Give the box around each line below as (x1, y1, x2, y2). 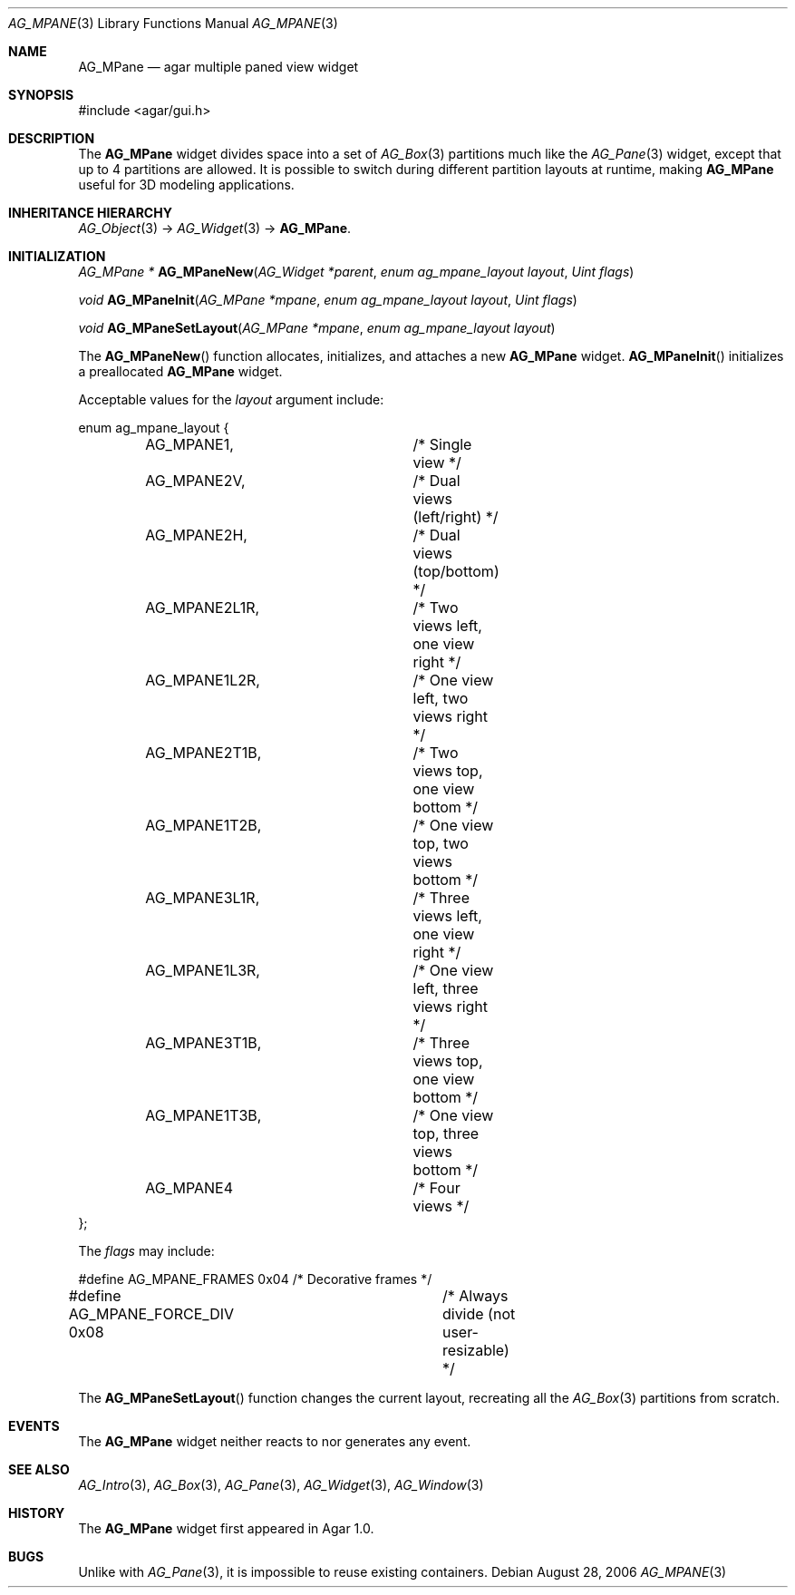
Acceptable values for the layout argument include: (78, 392, 384, 407)
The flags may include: (78, 1243, 215, 1259)
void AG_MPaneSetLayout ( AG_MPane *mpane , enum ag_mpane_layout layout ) (78, 320, 556, 336)
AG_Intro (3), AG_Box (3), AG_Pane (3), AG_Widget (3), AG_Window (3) (78, 1477, 484, 1493)
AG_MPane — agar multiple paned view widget (78, 59, 359, 74)
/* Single (412, 435, 472, 453)
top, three (412, 1124, 480, 1143)
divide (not (441, 1305, 516, 1323)
